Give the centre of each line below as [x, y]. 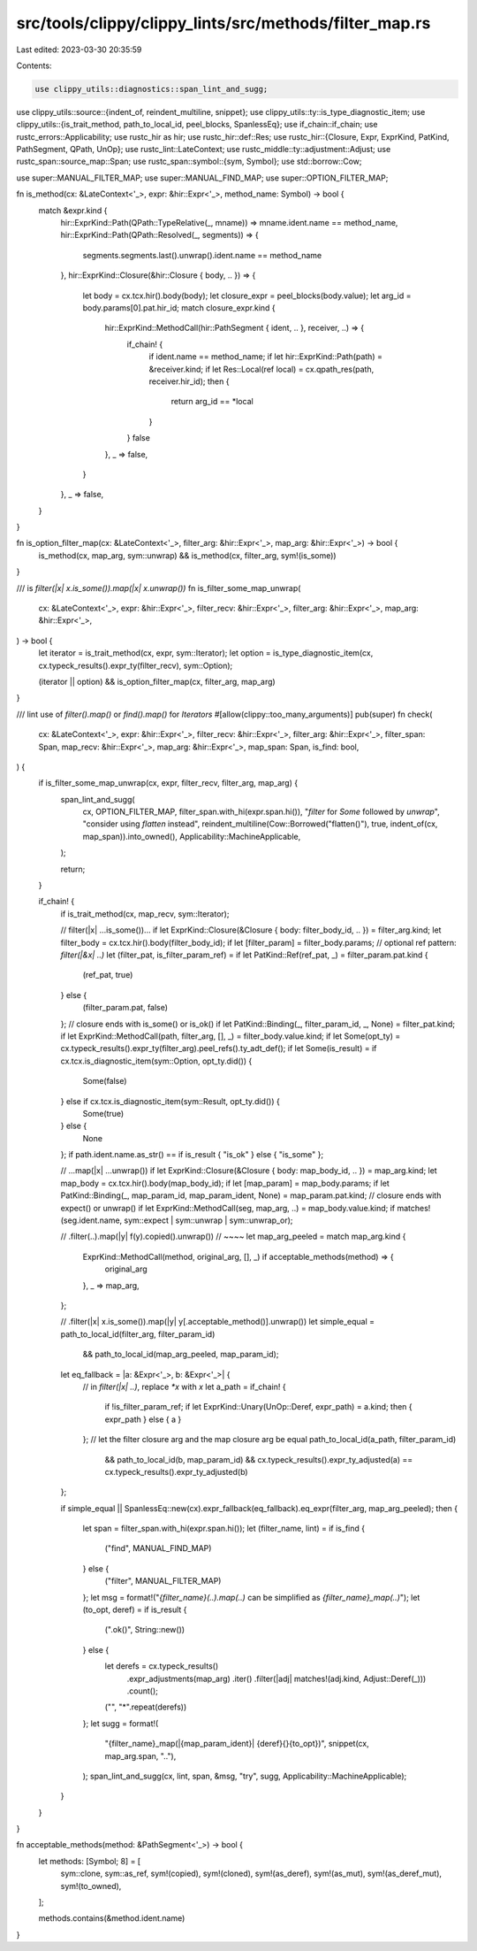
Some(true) [103, 1113]
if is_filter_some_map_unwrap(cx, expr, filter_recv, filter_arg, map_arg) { [168, 783]
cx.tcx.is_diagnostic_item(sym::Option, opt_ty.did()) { [156, 1061]
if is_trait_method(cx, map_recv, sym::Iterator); [145, 914]
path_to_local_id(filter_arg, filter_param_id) [138, 1334]
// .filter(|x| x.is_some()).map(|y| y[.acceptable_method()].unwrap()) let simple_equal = [218, 1322]
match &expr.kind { [73, 210]
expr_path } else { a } [143, 1419]
